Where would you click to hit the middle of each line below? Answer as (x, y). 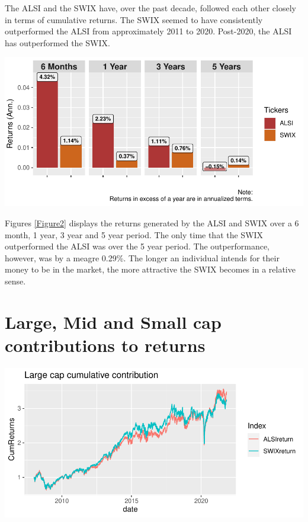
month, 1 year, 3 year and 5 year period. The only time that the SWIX (134, 234)
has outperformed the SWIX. (57, 42)
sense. (15, 281)
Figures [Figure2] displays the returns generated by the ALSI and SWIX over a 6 (152, 222)
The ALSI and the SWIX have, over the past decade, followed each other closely (150, 8)
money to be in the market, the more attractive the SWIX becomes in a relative (150, 269)
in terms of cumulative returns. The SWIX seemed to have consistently (134, 19)
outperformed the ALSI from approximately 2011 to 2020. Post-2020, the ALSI (148, 31)
